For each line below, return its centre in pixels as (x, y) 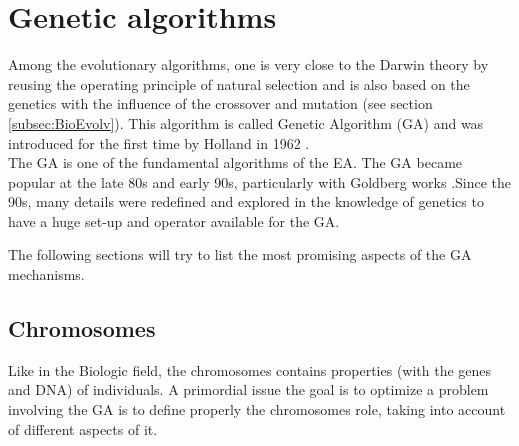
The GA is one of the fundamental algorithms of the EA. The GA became (235, 162)
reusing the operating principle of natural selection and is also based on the (239, 83)
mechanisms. (46, 274)
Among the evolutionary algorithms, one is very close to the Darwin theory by (248, 64)
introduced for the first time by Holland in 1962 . (159, 142)
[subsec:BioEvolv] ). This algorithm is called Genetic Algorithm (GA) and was (246, 122)
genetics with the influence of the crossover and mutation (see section (220, 103)
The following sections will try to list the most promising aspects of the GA (240, 254)
